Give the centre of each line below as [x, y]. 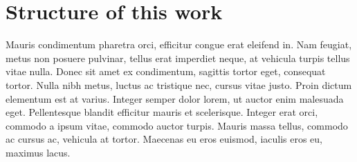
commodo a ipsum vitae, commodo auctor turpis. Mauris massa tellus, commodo [177, 125]
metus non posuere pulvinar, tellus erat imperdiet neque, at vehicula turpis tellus [178, 58]
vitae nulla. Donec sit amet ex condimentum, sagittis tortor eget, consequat [166, 71]
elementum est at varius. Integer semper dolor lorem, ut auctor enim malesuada [175, 98]
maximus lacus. [38, 152]
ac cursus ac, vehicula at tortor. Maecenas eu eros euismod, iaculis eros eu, [164, 139]
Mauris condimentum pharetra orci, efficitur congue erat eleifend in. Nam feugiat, [179, 44]
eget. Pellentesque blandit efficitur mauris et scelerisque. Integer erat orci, [162, 112]
